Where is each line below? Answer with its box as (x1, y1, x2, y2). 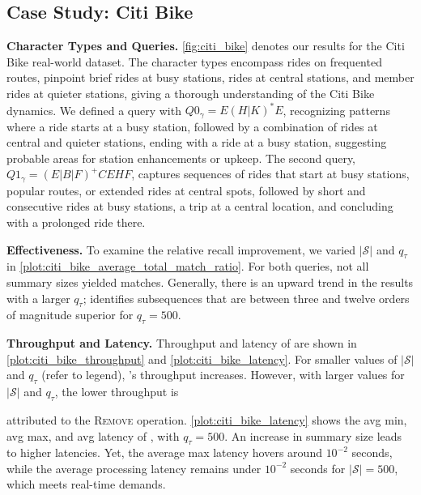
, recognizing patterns (283, 101, 390, 118)
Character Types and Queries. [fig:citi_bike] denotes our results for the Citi (6, 37, 405, 54)
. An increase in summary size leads (224, 427, 402, 444)
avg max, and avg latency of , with (6, 427, 180, 444)
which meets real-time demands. (6, 476, 166, 493)
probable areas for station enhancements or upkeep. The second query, (6, 149, 356, 166)
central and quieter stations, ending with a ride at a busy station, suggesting (6, 134, 387, 151)
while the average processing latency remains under (6, 459, 262, 476)
